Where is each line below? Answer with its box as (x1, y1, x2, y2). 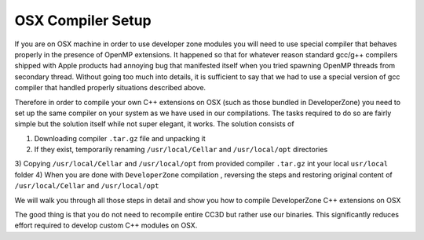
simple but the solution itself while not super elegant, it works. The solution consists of (14, 119, 294, 129)
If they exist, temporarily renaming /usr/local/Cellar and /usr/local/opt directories (34, 145, 328, 155)
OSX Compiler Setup (14, 12, 152, 29)
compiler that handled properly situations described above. (14, 83, 207, 93)
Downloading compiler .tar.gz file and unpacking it (34, 133, 206, 143)
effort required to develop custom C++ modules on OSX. (14, 220, 198, 231)
